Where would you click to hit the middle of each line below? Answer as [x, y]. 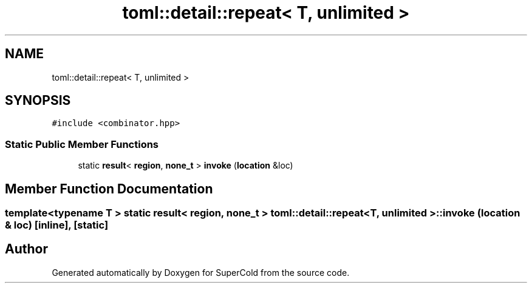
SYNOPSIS [38, 101]
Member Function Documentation [109, 189]
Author [26, 249]
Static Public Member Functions [82, 144]
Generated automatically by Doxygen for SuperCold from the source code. [201, 272]
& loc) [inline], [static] [57, 225]
